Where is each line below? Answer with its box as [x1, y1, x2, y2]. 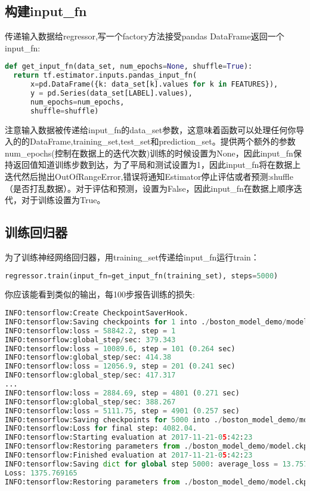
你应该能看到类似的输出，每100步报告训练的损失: [5, 288, 195, 300]
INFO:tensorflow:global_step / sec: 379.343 [5, 335, 176, 344]
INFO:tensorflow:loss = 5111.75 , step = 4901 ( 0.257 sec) [5, 406, 240, 415]
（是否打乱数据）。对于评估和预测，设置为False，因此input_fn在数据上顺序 [5, 182, 294, 194]
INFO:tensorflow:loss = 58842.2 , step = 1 [5, 326, 176, 335]
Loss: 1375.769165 [5, 468, 77, 477]
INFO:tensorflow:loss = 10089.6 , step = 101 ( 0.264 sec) [5, 344, 235, 353]
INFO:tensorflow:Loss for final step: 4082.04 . [5, 424, 197, 433]
